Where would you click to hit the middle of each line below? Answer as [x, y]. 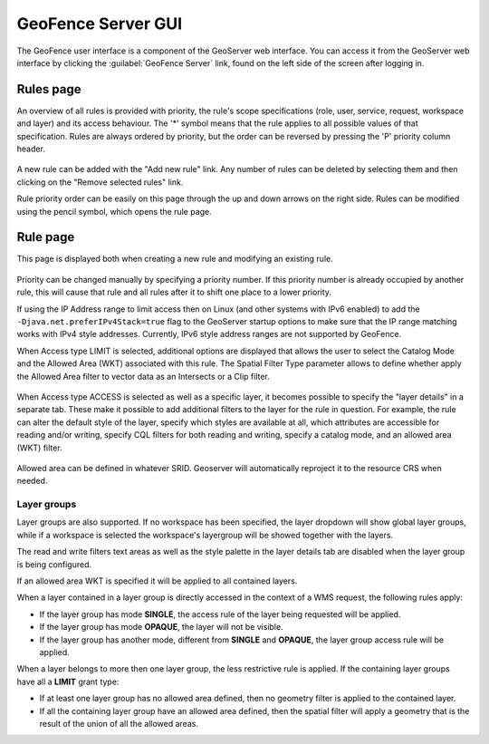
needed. [32, 481]
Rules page [49, 89]
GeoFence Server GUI [100, 24]
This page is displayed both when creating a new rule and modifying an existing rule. [175, 259]
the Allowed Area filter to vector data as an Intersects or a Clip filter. [144, 376]
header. [31, 149]
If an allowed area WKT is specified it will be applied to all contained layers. [157, 581]
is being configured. [54, 564]
